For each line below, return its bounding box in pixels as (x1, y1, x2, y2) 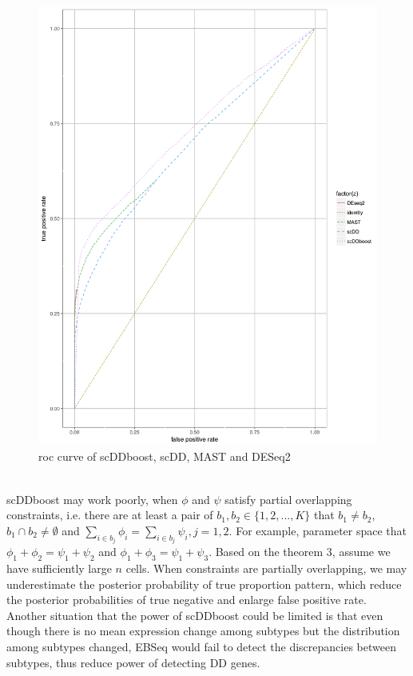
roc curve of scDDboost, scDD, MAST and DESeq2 (38, 448, 291, 465)
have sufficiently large (6, 560, 112, 577)
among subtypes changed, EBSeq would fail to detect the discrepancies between (6, 638, 396, 655)
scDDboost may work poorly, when (6, 490, 178, 507)
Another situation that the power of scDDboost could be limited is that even (6, 606, 383, 623)
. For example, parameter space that (228, 522, 407, 538)
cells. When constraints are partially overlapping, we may (125, 560, 407, 577)
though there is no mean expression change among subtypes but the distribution (6, 622, 400, 639)
